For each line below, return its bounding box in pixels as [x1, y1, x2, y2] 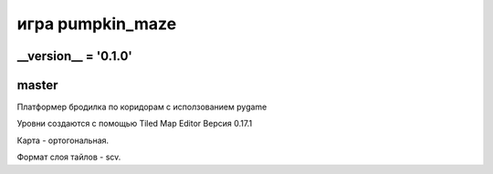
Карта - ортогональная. [16, 135, 110, 146]
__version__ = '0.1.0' [16, 48, 132, 64]
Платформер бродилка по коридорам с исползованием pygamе [16, 101, 267, 113]
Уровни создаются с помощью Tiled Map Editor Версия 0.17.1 [16, 118, 253, 129]
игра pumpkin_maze [16, 14, 177, 34]
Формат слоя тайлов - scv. [16, 151, 121, 163]
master [16, 77, 58, 93]
